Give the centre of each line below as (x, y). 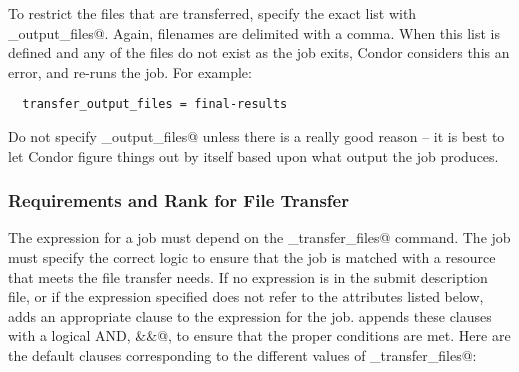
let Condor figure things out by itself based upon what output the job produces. (253, 155)
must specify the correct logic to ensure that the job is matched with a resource (252, 257)
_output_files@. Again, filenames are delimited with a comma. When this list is (254, 32)
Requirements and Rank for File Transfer (178, 200)
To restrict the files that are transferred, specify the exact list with (212, 13)
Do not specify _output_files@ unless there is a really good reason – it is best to (256, 136)
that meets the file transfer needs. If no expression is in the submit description (248, 276)
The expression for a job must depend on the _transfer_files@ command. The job (259, 237)
